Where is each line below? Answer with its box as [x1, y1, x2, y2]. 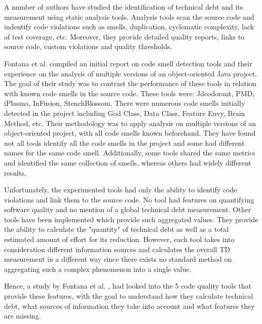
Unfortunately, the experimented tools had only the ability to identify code [4, 184, 237, 195]
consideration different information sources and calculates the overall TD [4, 244, 230, 254]
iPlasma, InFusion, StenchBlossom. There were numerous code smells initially [4, 98, 245, 108]
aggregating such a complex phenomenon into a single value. [4, 263, 192, 274]
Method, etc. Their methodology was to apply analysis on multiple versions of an [4, 117, 256, 128]
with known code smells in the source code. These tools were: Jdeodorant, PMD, [4, 88, 255, 98]
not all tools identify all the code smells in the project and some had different [4, 137, 245, 148]
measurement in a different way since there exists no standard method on [4, 254, 232, 264]
